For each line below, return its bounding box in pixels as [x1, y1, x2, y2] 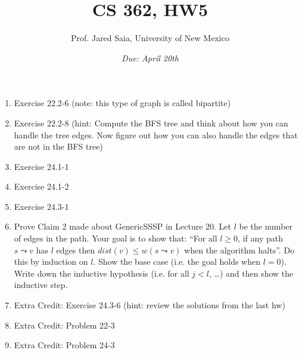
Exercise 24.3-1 [14, 200, 69, 212]
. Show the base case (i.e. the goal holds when [93, 255, 261, 268]
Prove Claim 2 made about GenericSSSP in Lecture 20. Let [14, 220, 232, 233]
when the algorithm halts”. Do [184, 243, 295, 256]
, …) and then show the [208, 267, 294, 279]
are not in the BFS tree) [14, 140, 103, 153]
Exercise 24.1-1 [14, 160, 69, 172]
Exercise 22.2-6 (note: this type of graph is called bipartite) [14, 97, 231, 109]
